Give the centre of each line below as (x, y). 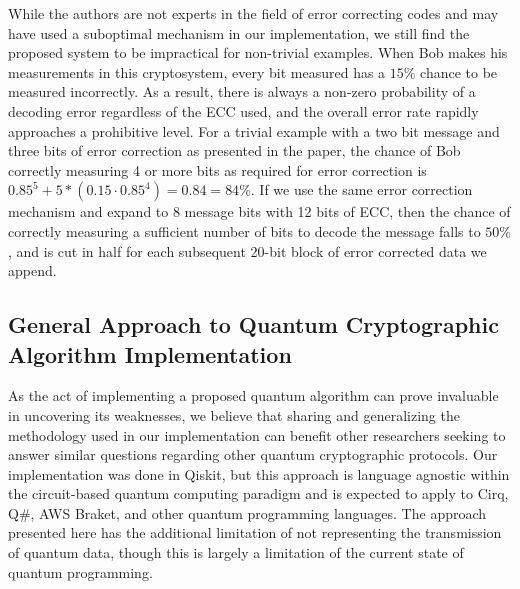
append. (32, 270)
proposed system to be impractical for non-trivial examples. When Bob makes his (258, 52)
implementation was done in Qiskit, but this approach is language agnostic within (259, 473)
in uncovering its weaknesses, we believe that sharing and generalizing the (234, 414)
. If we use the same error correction (361, 189)
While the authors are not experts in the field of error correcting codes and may (253, 13)
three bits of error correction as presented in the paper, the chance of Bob (234, 150)
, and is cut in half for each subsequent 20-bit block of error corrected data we (247, 250)
